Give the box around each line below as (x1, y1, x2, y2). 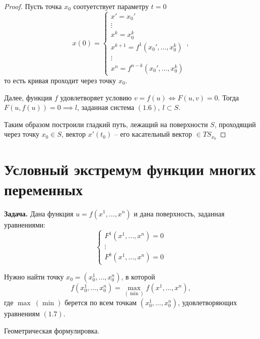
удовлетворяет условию (60, 92, 132, 102)
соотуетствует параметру (73, 1, 149, 11)
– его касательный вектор (114, 129, 192, 139)
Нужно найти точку (4, 271, 64, 281)
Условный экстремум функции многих (4, 159, 256, 180)
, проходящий (214, 119, 256, 129)
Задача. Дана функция (4, 208, 74, 218)
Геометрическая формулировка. (4, 325, 100, 335)
